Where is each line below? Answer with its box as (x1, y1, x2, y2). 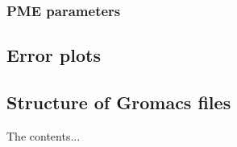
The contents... (6, 127, 81, 144)
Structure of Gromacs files (6, 90, 231, 115)
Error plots (6, 43, 101, 67)
